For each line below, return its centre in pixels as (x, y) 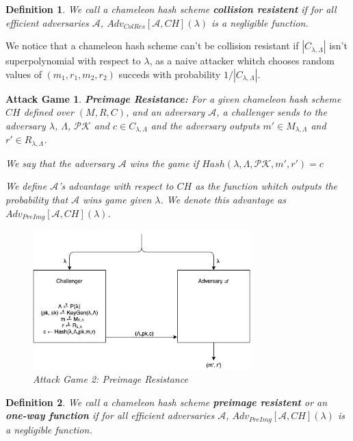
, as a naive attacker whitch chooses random (242, 61)
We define (26, 186)
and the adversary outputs (205, 125)
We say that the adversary (60, 163)
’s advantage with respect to (116, 186)
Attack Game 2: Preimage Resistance (110, 379)
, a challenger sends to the (272, 112)
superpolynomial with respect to (73, 61)
